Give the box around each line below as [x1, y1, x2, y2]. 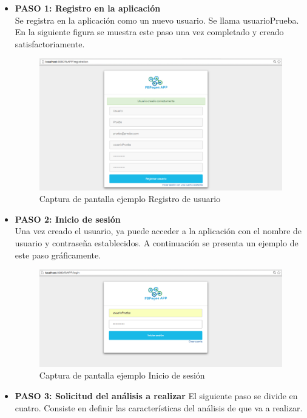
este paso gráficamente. [15, 248, 101, 261]
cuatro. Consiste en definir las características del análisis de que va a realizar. [15, 401, 303, 414]
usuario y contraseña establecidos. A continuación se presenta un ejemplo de [15, 237, 299, 249]
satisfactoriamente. [15, 37, 85, 50]
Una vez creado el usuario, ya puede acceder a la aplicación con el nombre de [15, 224, 302, 237]
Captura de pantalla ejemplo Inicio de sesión [39, 369, 205, 382]
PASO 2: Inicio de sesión [15, 212, 121, 225]
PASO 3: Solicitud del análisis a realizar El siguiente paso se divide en [15, 389, 298, 402]
